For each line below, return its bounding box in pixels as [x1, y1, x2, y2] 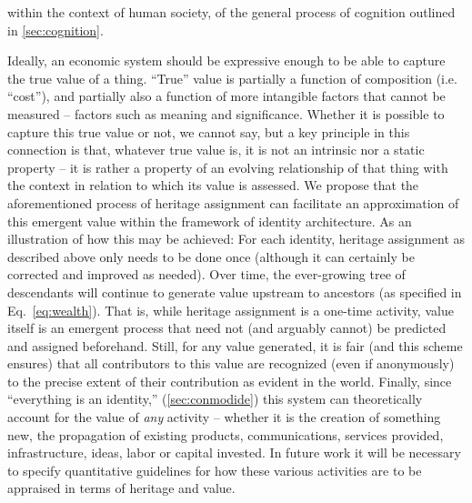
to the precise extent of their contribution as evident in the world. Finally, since [7, 371, 452, 390]
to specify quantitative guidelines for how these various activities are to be [7, 460, 422, 479]
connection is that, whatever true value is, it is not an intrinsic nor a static [7, 140, 425, 159]
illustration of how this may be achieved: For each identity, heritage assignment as [7, 229, 466, 248]
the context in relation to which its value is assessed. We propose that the [7, 176, 419, 195]
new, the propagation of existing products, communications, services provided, [7, 425, 444, 444]
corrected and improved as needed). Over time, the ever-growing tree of [7, 265, 406, 284]
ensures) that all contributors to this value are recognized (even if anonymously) [7, 354, 455, 373]
